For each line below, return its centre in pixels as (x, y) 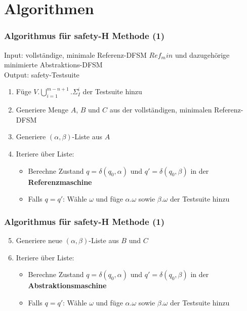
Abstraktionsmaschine (67, 285)
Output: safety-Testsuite (42, 74)
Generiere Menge (42, 110)
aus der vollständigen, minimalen (161, 110)
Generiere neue (39, 240)
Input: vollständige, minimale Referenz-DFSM (75, 54)
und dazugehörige (202, 54)
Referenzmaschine (60, 182)
